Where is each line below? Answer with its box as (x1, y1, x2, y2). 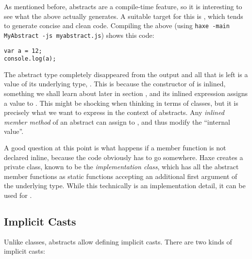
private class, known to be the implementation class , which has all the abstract (4, 162, 239, 172)
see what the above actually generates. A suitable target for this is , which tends (4, 11, 243, 21)
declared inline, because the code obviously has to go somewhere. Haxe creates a (4, 152, 243, 162)
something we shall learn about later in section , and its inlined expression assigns (4, 88, 248, 98)
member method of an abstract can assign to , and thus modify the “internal (4, 116, 230, 127)
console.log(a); (4, 55, 56, 63)
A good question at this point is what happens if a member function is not (4, 142, 226, 152)
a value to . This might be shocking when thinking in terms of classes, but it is (4, 97, 238, 108)
